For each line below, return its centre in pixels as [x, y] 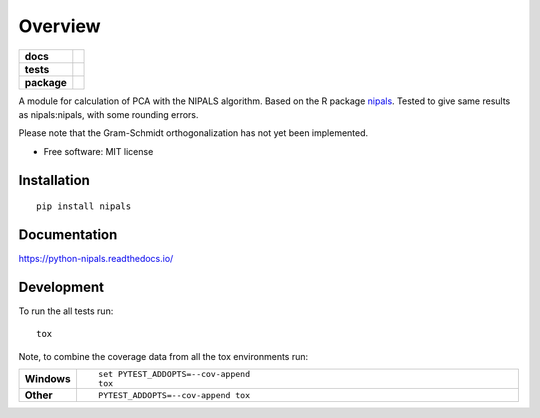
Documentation [68, 234]
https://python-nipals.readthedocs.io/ [96, 259]
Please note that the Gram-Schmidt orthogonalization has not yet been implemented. [193, 133]
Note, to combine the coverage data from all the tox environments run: [163, 356]
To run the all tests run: [66, 311]
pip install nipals [84, 206]
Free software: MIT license [98, 151]
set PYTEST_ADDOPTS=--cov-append [174, 374]
